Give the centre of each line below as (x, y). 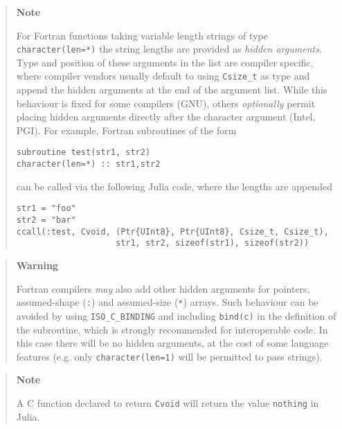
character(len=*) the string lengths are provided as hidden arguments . (169, 49)
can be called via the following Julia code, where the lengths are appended (174, 186)
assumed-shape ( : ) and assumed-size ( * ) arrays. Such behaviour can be (167, 302)
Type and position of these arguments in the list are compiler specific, (165, 62)
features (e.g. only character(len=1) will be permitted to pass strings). (169, 356)
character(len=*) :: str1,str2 (88, 164)
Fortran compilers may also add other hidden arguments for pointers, (163, 288)
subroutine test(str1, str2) (83, 153)
